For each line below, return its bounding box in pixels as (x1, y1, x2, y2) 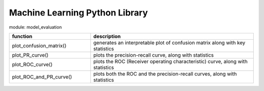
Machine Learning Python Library (9, 7, 148, 18)
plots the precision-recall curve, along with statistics (93, 51, 214, 58)
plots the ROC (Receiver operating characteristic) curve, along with (93, 58, 248, 65)
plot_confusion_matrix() (12, 42, 66, 49)
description (93, 33, 121, 40)
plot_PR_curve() (12, 51, 49, 58)
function (12, 33, 33, 40)
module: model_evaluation (9, 24, 62, 30)
